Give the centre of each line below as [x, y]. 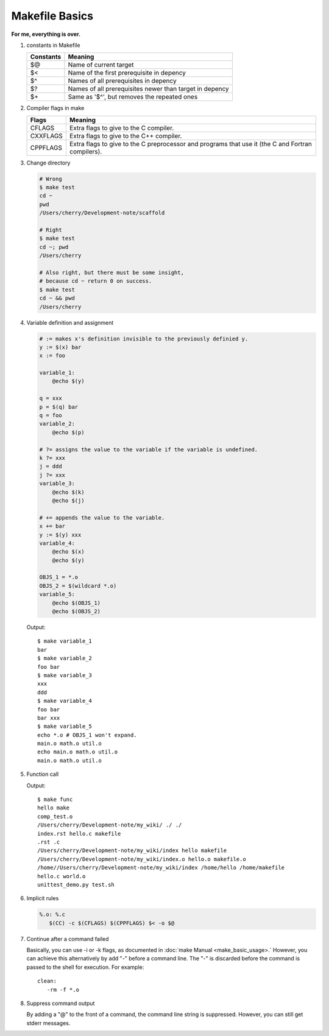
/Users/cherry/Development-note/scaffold [102, 213]
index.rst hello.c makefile [79, 833]
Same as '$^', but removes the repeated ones [133, 97]
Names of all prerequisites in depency [122, 81]
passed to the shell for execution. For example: [85, 967]
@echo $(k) [68, 492]
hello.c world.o [62, 876]
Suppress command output [61, 1003]
